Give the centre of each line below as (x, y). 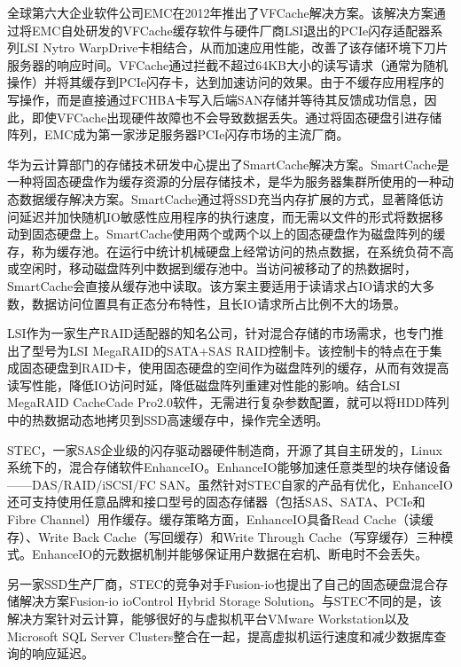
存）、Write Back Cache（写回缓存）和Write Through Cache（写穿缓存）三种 (224, 536)
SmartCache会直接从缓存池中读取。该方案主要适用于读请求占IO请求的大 (215, 285)
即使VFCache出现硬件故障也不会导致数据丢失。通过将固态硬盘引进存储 (237, 117)
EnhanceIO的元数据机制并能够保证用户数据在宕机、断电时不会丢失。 (230, 554)
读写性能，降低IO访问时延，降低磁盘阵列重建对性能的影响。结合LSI (204, 385)
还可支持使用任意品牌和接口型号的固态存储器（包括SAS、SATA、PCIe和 (216, 502)
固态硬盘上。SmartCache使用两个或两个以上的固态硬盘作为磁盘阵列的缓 (238, 234)
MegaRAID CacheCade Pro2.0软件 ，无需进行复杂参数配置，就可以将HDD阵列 (228, 402)
